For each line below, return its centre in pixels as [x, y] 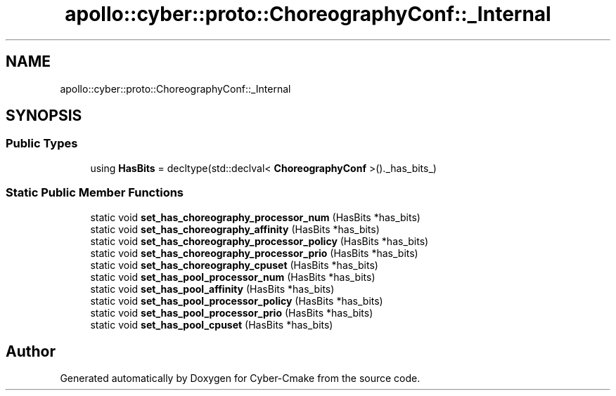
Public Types [42, 144]
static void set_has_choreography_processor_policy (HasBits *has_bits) [259, 241]
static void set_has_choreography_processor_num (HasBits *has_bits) [255, 217]
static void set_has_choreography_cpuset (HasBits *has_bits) [234, 265]
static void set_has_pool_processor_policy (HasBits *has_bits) [237, 301]
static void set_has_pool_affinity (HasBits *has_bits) [212, 289]
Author [31, 351]
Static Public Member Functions [95, 193]
